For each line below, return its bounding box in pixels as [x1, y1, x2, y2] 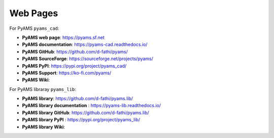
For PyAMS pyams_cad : [9, 25, 59, 31]
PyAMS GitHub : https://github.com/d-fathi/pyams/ [22, 49, 128, 55]
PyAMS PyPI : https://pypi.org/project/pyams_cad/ [22, 63, 127, 69]
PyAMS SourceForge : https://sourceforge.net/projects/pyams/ [22, 56, 153, 62]
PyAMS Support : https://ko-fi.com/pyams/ [22, 70, 112, 76]
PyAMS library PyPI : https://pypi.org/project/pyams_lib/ [22, 117, 141, 123]
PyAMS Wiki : [22, 77, 50, 83]
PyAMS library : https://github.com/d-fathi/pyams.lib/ [22, 96, 133, 102]
